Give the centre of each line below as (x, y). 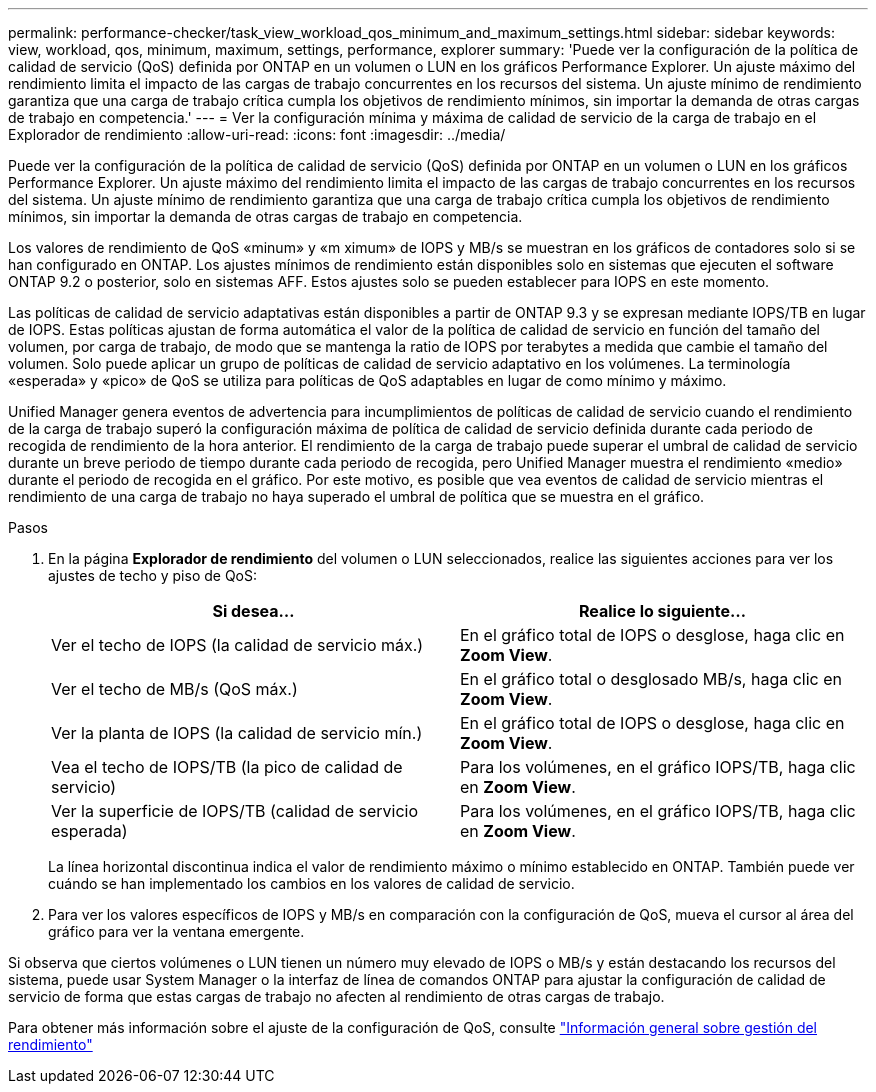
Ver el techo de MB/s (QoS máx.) (174, 689)
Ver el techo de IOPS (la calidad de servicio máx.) (237, 645)
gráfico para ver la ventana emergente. (176, 931)
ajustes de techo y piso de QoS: (153, 575)
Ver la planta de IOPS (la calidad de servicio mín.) (237, 733)
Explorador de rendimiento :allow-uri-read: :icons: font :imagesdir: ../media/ (257, 134)
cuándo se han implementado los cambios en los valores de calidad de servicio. (311, 883)
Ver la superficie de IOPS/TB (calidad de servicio (234, 811)
